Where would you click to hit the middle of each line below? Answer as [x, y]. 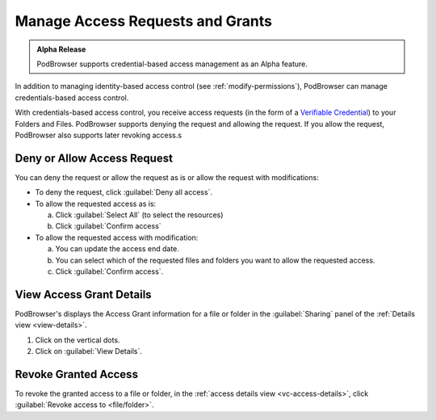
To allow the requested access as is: [96, 204]
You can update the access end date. [117, 249]
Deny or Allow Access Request [94, 158]
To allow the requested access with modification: [117, 237]
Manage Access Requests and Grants [143, 21]
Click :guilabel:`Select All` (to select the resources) [139, 215]
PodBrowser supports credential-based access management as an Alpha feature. [172, 64]
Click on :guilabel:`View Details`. [89, 351]
